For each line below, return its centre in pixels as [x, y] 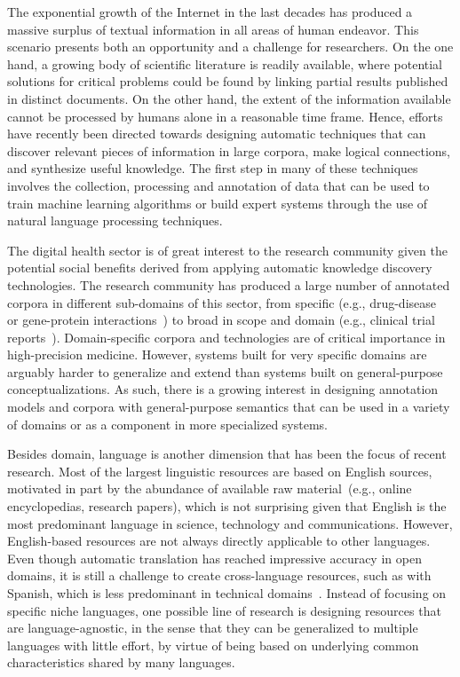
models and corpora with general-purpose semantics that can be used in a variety [229, 407]
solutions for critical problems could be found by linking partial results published [228, 81]
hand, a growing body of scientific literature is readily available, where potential [225, 63]
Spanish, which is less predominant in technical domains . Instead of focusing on [227, 593]
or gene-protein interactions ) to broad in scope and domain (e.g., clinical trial [221, 320]
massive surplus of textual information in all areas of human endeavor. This [213, 29]
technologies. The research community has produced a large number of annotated [229, 284]
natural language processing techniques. [115, 220]
